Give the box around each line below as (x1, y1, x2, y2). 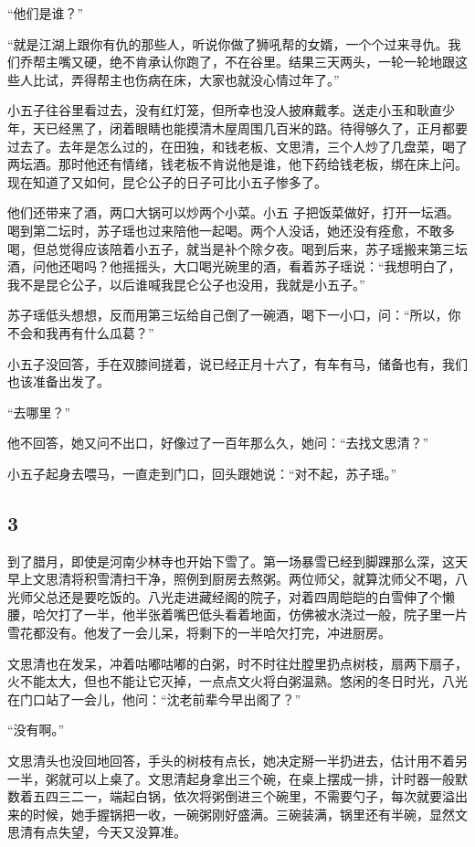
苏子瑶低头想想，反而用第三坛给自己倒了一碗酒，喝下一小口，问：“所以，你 (7, 305, 461, 324)
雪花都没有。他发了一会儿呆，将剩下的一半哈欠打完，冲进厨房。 (7, 623, 391, 642)
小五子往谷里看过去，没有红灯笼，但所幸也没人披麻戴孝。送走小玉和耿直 (7, 101, 442, 120)
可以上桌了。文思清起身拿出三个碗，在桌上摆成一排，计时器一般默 (70, 768, 468, 788)
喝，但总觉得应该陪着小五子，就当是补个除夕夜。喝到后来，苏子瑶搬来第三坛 (7, 238, 468, 258)
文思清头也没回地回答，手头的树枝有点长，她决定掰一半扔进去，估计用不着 (7, 751, 455, 770)
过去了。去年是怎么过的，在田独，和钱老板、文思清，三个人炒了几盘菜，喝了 (7, 136, 468, 155)
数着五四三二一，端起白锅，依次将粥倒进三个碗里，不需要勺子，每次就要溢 (7, 787, 455, 806)
